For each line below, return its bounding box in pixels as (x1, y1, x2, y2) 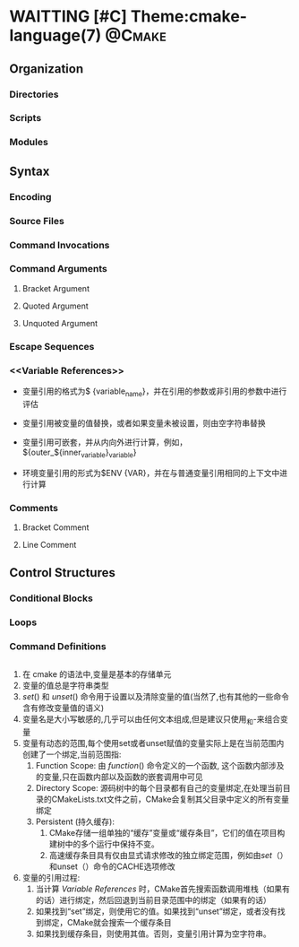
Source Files (9, 214, 64, 227)
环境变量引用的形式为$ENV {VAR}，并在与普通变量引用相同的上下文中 (21, 467, 280, 478)
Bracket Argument (21, 282, 90, 293)
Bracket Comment (21, 522, 90, 533)
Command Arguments (9, 263, 107, 275)
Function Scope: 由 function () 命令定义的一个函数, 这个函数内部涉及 (35, 760, 285, 771)
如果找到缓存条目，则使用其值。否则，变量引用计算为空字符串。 (35, 928, 271, 939)
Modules (9, 136, 49, 149)
